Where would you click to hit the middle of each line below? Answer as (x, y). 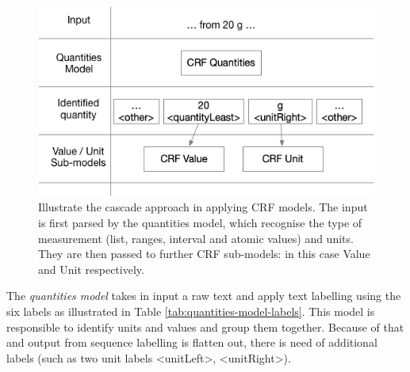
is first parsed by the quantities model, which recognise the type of (200, 222)
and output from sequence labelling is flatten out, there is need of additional (192, 342)
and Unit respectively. (91, 269)
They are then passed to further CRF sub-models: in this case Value (204, 254)
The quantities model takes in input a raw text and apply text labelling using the (204, 296)
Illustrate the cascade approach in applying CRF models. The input (203, 207)
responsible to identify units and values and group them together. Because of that (205, 326)
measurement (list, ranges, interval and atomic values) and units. (196, 238)
